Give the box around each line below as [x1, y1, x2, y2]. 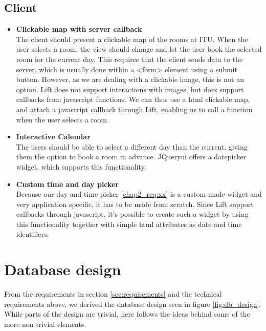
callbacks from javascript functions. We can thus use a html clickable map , [16, 94, 250, 105]
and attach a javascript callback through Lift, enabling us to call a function [16, 104, 253, 114]
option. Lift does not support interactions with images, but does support [16, 84, 244, 94]
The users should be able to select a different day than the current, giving [16, 141, 248, 152]
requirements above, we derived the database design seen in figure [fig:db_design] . [4, 298, 261, 309]
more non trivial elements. [4, 318, 86, 329]
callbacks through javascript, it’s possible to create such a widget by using [16, 209, 249, 219]
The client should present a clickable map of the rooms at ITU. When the [16, 33, 248, 44]
